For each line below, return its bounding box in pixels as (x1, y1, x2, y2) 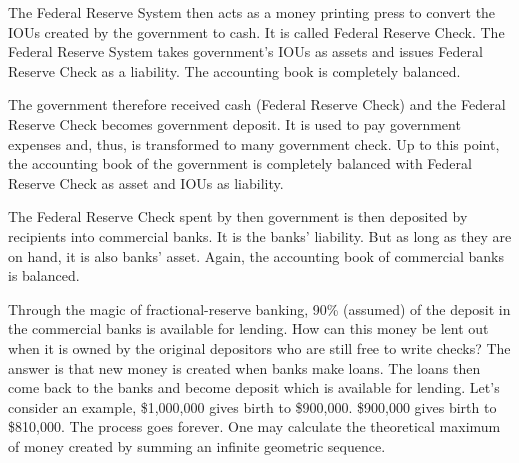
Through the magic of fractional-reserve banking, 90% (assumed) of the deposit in (8, 298, 511, 319)
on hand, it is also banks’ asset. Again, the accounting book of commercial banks (8, 245, 504, 266)
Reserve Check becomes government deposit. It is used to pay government (8, 113, 461, 134)
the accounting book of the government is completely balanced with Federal (8, 153, 472, 174)
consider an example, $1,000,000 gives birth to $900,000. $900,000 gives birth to (8, 396, 497, 417)
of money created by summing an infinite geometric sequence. (8, 435, 386, 456)
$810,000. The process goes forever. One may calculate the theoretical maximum (8, 416, 501, 437)
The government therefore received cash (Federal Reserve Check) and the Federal (8, 94, 506, 115)
